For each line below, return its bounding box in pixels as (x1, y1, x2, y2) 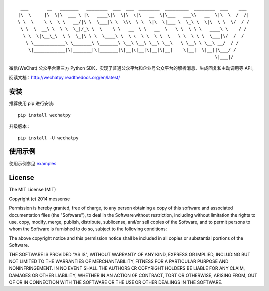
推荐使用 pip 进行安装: (9, 100, 55, 107)
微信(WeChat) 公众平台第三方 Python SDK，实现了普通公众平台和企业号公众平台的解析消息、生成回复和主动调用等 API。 (9, 65, 256, 71)
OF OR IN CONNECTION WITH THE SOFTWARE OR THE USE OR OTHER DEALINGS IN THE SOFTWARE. (9, 279, 223, 285)
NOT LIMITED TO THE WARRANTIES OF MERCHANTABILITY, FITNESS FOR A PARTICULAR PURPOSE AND (9, 258, 229, 264)
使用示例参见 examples (9, 160, 57, 166)
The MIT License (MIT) (9, 187, 56, 193)
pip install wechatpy (18, 112, 71, 118)
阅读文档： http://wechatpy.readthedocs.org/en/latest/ (9, 74, 120, 80)
